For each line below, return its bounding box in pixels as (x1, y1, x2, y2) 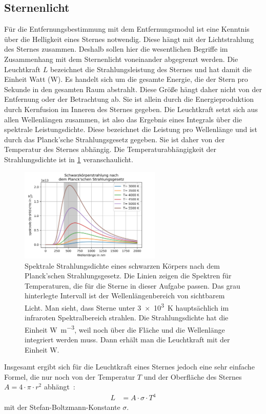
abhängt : (44, 381, 75, 392)
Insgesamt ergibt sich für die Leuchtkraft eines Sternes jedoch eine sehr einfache (4, 361, 255, 372)
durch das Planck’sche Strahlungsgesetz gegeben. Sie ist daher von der (4, 134, 225, 144)
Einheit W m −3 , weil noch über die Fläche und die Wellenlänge (25, 322, 225, 335)
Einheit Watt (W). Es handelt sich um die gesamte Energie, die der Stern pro (4, 74, 248, 84)
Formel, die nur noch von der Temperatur (4, 371, 135, 382)
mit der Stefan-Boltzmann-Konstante (4, 401, 120, 412)
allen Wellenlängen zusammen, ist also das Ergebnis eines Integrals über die (4, 114, 242, 124)
